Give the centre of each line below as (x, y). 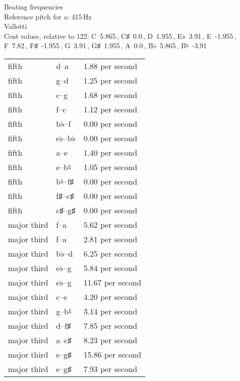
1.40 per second (111, 152)
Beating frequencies (34, 6)
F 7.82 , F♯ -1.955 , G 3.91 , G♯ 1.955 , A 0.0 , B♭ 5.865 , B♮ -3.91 (106, 46)
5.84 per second (111, 268)
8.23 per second (111, 340)
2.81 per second (111, 239)
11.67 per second (113, 282)
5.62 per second (111, 224)
